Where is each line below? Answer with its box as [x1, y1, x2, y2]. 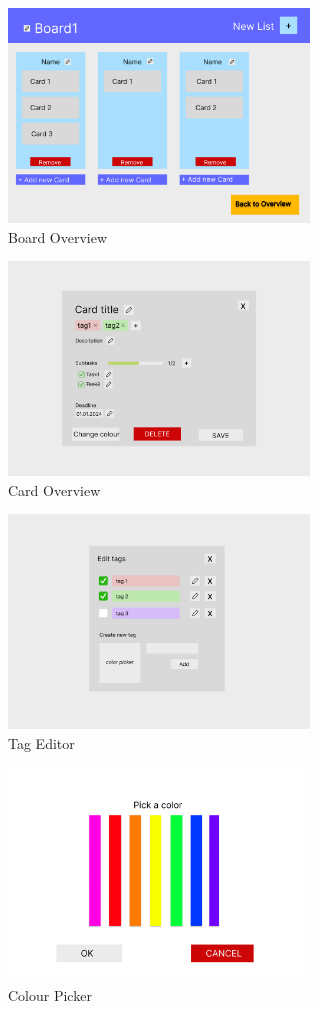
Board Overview [8, 226, 108, 247]
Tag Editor [8, 732, 75, 753]
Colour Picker [8, 985, 92, 1006]
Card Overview [8, 479, 101, 500]
